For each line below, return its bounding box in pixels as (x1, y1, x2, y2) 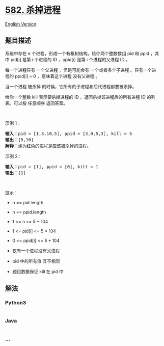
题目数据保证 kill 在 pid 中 (12, 268, 64, 274)
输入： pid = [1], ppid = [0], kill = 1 (5, 164, 99, 169)
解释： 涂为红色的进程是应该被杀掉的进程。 (5, 143, 91, 149)
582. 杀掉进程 (5, 4, 61, 16)
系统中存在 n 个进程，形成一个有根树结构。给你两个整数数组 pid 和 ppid (5, 50, 150, 56)
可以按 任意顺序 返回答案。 (13, 100, 68, 106)
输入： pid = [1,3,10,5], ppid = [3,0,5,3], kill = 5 (5, 131, 132, 136)
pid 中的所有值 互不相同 (12, 258, 60, 264)
